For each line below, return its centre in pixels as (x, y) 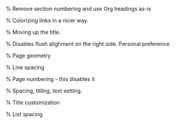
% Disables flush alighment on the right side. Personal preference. (88, 44)
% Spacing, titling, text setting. (44, 91)
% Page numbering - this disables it (50, 79)
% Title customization (33, 103)
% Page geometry (28, 56)
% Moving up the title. (33, 32)
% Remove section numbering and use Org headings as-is (78, 9)
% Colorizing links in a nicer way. (47, 20)
